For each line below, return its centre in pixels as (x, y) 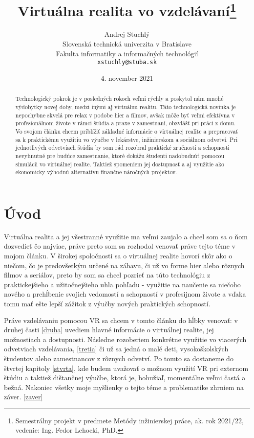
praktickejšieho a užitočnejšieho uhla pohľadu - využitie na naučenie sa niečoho (122, 284)
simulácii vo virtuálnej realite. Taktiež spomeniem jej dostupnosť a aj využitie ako (120, 164)
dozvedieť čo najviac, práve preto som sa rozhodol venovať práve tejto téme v (120, 246)
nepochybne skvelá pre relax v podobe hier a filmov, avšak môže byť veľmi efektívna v (125, 115)
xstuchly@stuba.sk (127, 62)
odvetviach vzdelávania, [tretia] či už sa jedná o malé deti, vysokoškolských (116, 349)
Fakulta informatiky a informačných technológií (127, 53)
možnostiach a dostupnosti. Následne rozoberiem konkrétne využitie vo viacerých (125, 339)
